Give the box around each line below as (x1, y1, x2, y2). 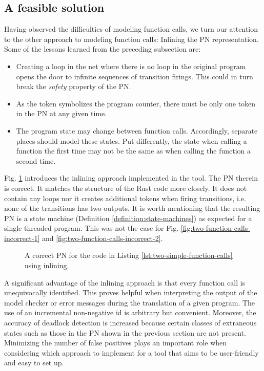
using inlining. (25, 260, 69, 271)
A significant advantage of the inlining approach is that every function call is (4, 277, 246, 288)
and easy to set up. (4, 357, 64, 368)
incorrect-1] (4, 232, 40, 243)
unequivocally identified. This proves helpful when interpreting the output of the (4, 287, 257, 298)
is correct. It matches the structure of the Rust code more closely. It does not (4, 182, 247, 193)
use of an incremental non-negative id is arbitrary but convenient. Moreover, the (4, 307, 256, 318)
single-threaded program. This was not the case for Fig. (4, 223, 179, 233)
